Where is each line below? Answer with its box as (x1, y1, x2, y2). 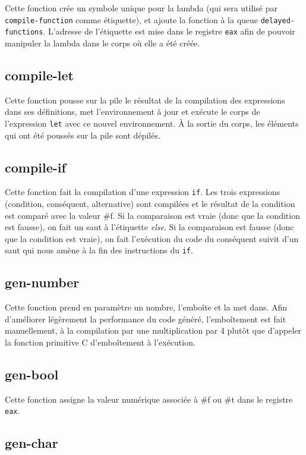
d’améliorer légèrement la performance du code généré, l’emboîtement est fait (5, 312, 286, 325)
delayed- (260, 16, 295, 25)
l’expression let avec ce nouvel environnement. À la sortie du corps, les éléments (5, 117, 299, 129)
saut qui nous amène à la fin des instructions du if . (5, 244, 193, 256)
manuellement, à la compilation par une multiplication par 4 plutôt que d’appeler (5, 324, 302, 337)
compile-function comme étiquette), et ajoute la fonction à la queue (5, 13, 258, 26)
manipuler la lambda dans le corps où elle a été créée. (5, 36, 200, 49)
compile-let (5, 65, 74, 84)
